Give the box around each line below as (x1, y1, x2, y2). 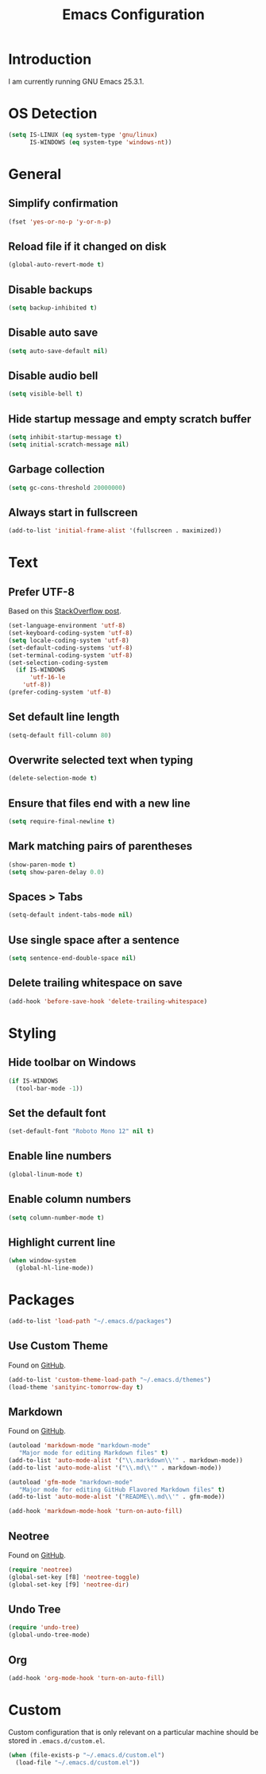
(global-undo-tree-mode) (8, 1631, 91, 1640)
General (8, 165, 62, 183)
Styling (8, 1024, 57, 1042)
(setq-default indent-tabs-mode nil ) (8, 911, 133, 920)
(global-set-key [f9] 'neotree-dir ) (8, 1581, 129, 1589)
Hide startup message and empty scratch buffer (8, 412, 252, 426)
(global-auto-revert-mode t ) (8, 261, 105, 269)
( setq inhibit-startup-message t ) (8, 434, 123, 442)
